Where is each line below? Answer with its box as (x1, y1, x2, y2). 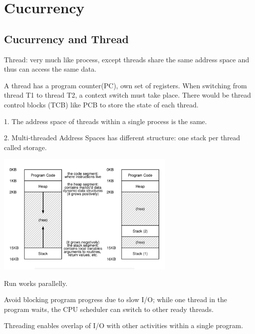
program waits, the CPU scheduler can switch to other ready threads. (4, 304, 214, 314)
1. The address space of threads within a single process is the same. (4, 116, 207, 126)
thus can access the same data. (4, 64, 97, 74)
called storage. (4, 142, 47, 152)
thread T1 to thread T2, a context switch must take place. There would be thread (4, 90, 251, 100)
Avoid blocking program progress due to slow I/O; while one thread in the (4, 294, 227, 305)
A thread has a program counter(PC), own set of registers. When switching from (4, 80, 247, 90)
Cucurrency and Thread (4, 31, 129, 46)
